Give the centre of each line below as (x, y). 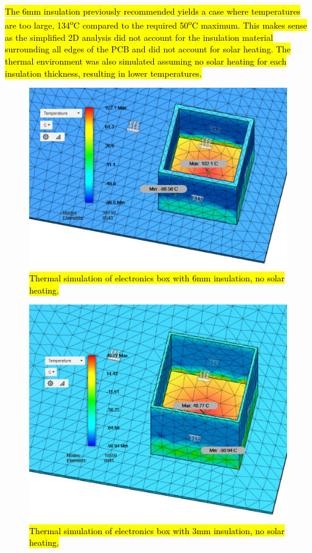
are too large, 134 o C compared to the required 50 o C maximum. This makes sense (156, 24)
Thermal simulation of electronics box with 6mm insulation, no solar (157, 277)
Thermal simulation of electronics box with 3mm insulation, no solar (157, 530)
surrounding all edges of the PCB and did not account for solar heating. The (148, 49)
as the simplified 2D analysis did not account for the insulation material (139, 37)
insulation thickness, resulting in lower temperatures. (103, 73)
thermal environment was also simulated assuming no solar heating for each (146, 61)
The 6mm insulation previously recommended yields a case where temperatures (153, 11)
